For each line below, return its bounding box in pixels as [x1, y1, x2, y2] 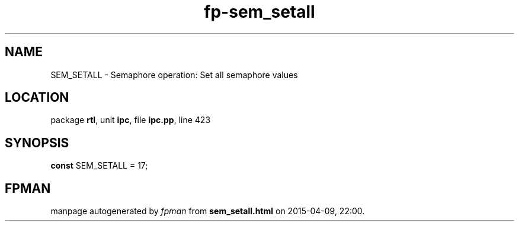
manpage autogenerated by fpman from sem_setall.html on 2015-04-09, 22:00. [50, 206, 365, 217]
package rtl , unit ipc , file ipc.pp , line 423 [50, 115, 211, 125]
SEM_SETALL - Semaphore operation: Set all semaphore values [50, 69, 298, 80]
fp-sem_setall [204, 2, 315, 22]
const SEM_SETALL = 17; [50, 160, 148, 171]
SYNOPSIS [5, 135, 69, 150]
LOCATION [5, 90, 69, 105]
